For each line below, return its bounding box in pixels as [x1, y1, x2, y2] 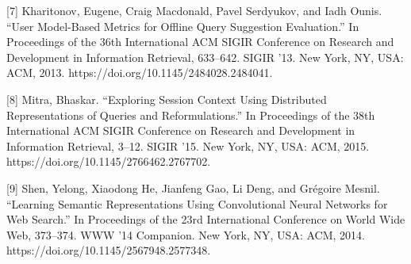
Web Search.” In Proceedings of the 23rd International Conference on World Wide [6, 211, 405, 228]
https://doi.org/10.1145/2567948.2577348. [6, 242, 211, 258]
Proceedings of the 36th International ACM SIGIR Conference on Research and [6, 33, 394, 50]
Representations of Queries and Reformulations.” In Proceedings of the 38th [6, 106, 375, 123]
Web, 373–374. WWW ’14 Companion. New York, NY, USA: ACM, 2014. [6, 226, 365, 243]
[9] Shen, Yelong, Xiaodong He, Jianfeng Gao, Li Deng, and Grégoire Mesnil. [6, 179, 380, 196]
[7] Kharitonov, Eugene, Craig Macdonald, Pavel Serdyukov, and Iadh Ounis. [6, 2, 382, 18]
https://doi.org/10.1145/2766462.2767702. [6, 153, 211, 170]
